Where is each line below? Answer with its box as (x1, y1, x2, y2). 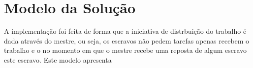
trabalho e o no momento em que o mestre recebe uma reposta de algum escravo (4, 45, 247, 55)
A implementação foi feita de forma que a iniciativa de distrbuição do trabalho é (4, 26, 247, 36)
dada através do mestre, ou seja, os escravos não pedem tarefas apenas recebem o (4, 35, 250, 45)
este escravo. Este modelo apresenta (4, 54, 112, 65)
